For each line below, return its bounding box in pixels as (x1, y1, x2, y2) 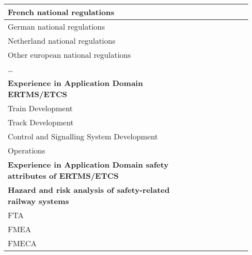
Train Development (8, 102, 73, 114)
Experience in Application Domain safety (8, 159, 169, 170)
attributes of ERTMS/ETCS (8, 170, 119, 181)
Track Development (8, 117, 74, 128)
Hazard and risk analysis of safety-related (8, 184, 170, 195)
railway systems (8, 195, 69, 206)
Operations (8, 145, 46, 156)
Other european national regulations (8, 49, 131, 60)
